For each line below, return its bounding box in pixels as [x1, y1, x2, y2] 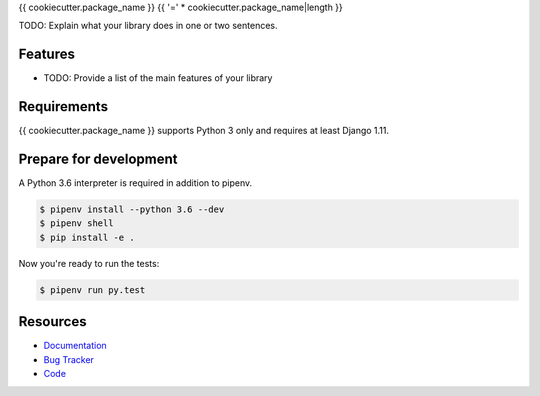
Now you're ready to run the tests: [18, 257, 160, 269]
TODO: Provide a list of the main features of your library [43, 72, 273, 84]
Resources [18, 313, 87, 330]
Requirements [18, 98, 109, 115]
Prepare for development [18, 151, 178, 168]
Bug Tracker [43, 353, 95, 365]
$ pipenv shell [39, 218, 114, 229]
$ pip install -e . [39, 231, 135, 243]
